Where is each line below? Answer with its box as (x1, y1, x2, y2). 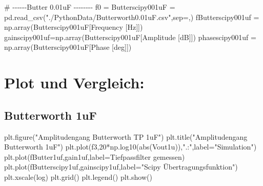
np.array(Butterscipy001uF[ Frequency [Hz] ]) (4, 22, 143, 32)
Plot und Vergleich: (4, 72, 145, 93)
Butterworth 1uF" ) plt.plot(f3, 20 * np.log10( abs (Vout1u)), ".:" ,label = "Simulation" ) (4, 141, 257, 152)
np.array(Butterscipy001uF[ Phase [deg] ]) (4, 42, 132, 52)
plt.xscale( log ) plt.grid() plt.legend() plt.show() (4, 171, 152, 182)
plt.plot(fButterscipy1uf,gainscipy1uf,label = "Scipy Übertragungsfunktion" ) (4, 161, 238, 172)
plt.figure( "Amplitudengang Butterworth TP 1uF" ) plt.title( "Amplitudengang (4, 131, 248, 142)
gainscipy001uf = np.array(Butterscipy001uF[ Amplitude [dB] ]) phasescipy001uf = (4, 31, 256, 42)
